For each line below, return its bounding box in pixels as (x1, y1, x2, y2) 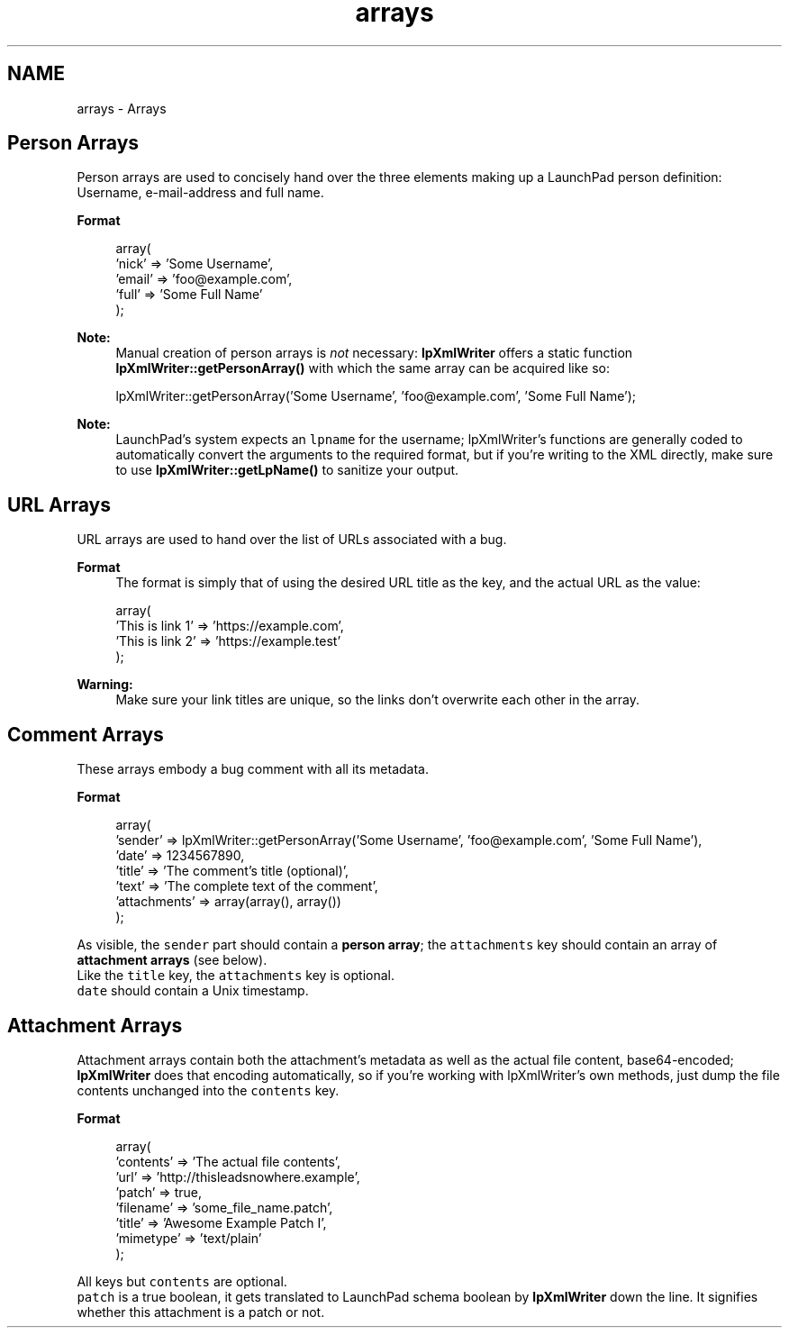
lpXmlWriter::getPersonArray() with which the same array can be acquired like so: (115, 360, 610, 377)
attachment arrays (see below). (77, 952, 268, 968)
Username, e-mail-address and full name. (77, 185, 324, 201)
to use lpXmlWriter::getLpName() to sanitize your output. (115, 462, 459, 478)
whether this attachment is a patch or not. (77, 1303, 325, 1320)
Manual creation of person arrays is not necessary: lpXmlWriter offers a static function (115, 345, 633, 361)
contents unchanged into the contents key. (77, 1082, 340, 1098)
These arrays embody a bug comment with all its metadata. (77, 761, 430, 777)
